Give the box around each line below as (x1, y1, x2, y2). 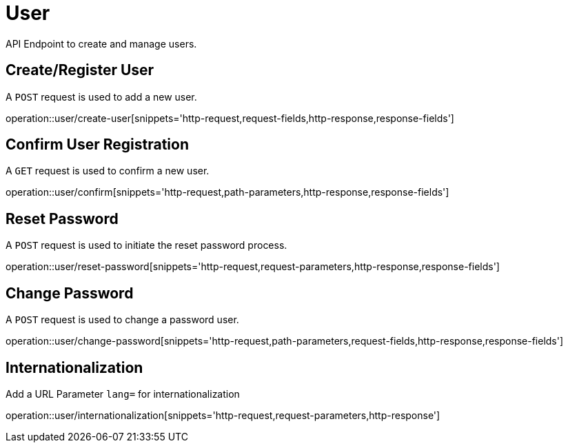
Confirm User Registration (6, 136, 189, 154)
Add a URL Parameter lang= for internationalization (6, 387, 240, 400)
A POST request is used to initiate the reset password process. (6, 239, 287, 252)
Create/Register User (6, 61, 154, 79)
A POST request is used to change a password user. (6, 314, 239, 326)
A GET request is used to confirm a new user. (6, 165, 210, 177)
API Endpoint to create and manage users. (6, 37, 197, 50)
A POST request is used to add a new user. (6, 90, 197, 103)
